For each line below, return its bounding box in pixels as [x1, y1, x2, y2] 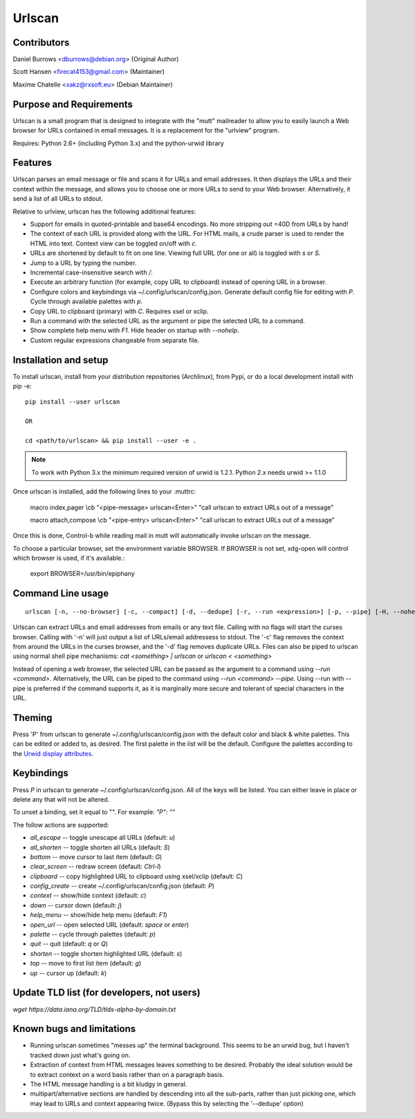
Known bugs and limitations [12, 1023, 136, 1035]
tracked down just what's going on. [30, 1051, 131, 1059]
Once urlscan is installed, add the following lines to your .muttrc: [12, 487, 196, 496]
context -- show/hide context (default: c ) [30, 892, 147, 900]
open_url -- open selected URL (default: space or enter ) [30, 920, 190, 929]
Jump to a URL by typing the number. [30, 258, 137, 267]
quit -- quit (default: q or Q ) [30, 940, 109, 948]
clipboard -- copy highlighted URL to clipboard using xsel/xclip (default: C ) [30, 872, 243, 881]
